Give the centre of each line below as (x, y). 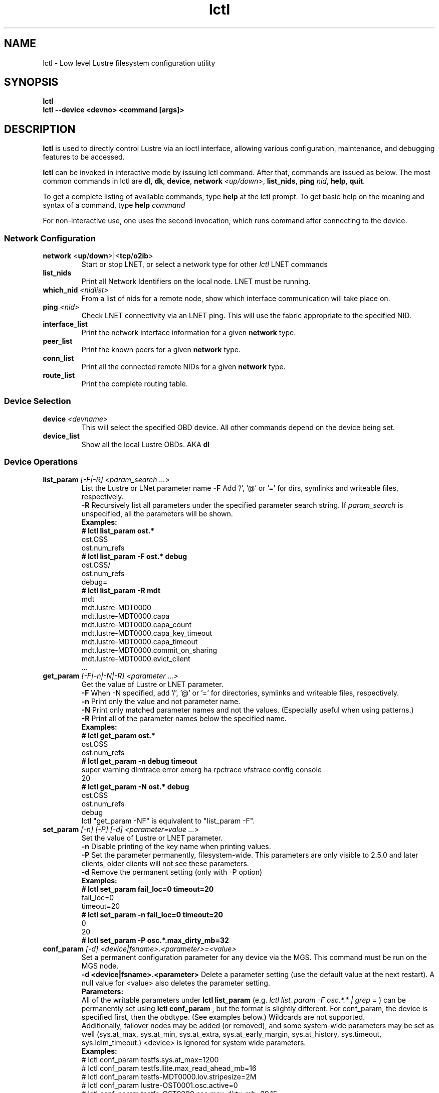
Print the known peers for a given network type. (161, 350)
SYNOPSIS (31, 82)
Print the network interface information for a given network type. (189, 333)
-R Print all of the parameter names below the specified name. (184, 718)
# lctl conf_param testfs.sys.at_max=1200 (150, 1059)
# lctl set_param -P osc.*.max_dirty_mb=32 (155, 940)
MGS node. (100, 966)
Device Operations (41, 462)
